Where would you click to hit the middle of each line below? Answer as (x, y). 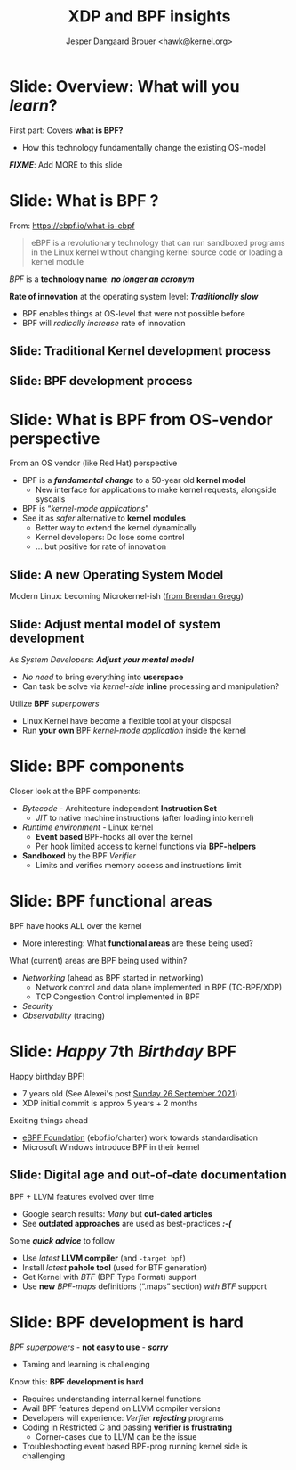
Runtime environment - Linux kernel (88, 827)
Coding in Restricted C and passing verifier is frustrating (127, 1427)
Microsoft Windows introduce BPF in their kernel (111, 1146)
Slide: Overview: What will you (124, 86)
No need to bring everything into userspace (103, 677)
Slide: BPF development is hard (127, 1322)
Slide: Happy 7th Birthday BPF (123, 1051)
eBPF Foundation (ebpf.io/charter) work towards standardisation (140, 1137)
